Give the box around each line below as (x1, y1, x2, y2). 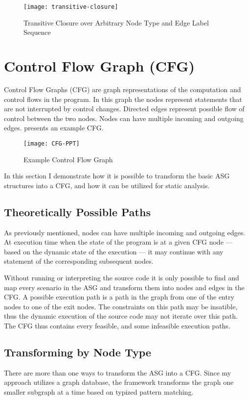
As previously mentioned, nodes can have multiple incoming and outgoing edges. (4, 227, 246, 237)
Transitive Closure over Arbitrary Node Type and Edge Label (23, 17, 209, 27)
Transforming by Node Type (4, 344, 151, 359)
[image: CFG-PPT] (23, 140, 80, 147)
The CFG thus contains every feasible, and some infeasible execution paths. (4, 320, 230, 330)
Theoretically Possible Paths (4, 204, 151, 219)
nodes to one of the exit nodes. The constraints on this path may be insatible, (4, 301, 238, 311)
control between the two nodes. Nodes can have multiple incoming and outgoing (4, 113, 244, 123)
